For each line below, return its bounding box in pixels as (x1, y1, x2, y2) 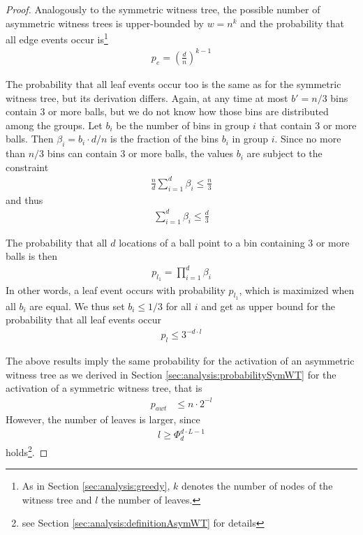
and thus (6, 192, 43, 207)
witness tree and (22, 492, 92, 506)
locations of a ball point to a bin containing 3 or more (119, 235, 350, 249)
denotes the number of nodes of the (181, 478, 333, 493)
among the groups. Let (6, 117, 103, 132)
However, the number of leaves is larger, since (6, 412, 200, 427)
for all (165, 298, 191, 313)
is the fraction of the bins (110, 131, 219, 146)
